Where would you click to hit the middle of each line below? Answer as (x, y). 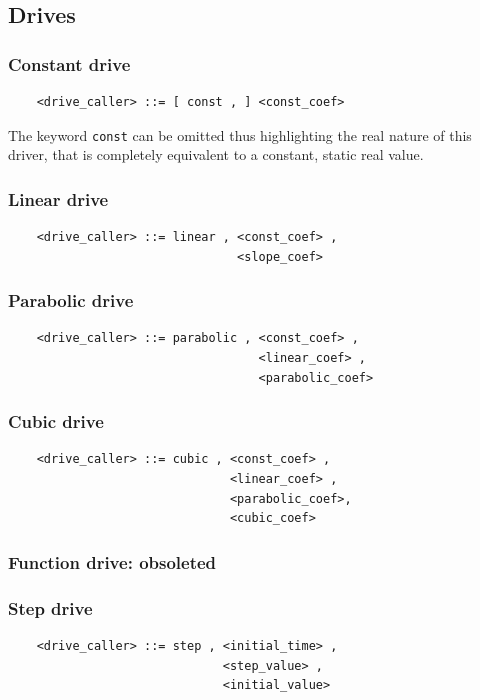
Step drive (50, 607)
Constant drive (69, 63)
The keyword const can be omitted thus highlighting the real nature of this (240, 134)
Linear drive (58, 198)
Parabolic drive (71, 300)
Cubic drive (56, 421)
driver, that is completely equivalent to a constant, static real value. (216, 154)
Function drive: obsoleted (112, 561)
